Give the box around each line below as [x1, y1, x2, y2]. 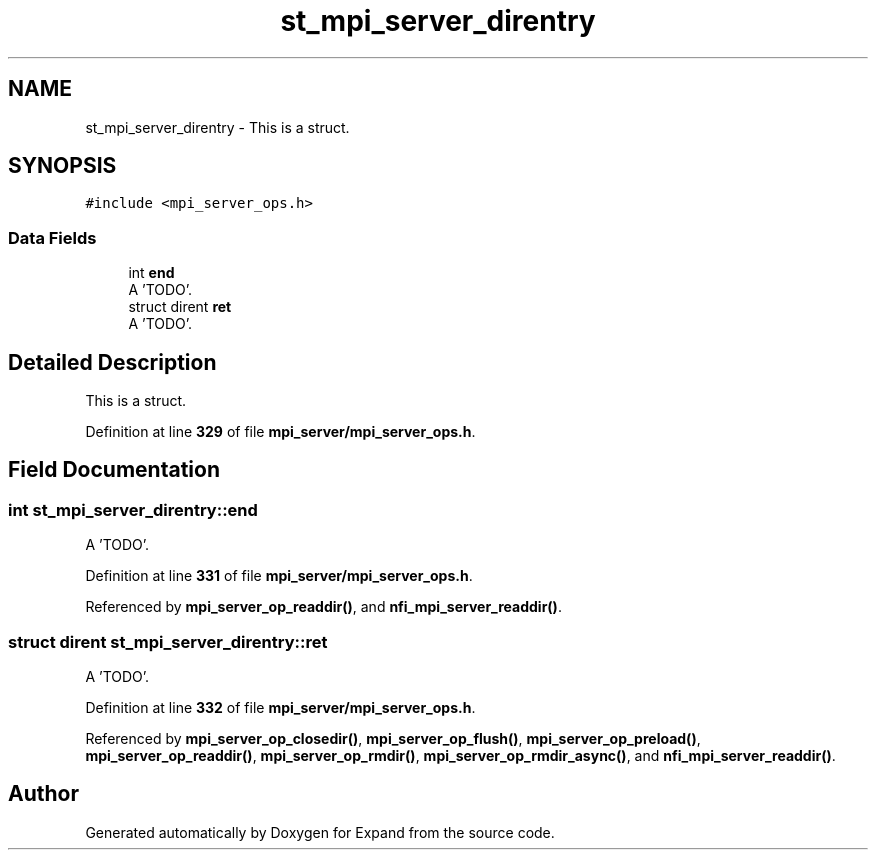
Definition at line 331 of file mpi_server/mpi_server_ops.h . [85, 567, 473, 585]
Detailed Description [8, 349, 217, 375]
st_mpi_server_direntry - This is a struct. [85, 118, 350, 136]
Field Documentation [8, 457, 220, 483]
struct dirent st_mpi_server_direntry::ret [8, 631, 328, 652]
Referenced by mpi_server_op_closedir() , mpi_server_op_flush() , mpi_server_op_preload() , [85, 730, 701, 747]
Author [8, 781, 79, 807]
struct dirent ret [128, 298, 232, 316]
